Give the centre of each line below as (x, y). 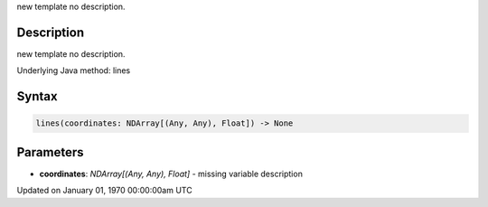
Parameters (50, 152)
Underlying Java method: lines (74, 71)
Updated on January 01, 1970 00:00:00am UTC (105, 191)
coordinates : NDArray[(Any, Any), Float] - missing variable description (171, 174)
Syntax (37, 96)
